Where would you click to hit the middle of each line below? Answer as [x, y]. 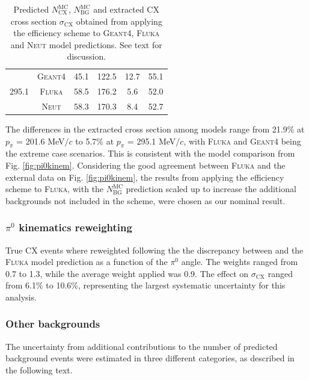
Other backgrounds [53, 324]
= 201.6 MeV [41, 141]
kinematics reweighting [75, 227]
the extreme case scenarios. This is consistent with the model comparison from [150, 153]
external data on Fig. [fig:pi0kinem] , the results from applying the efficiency [145, 177]
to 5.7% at [95, 141]
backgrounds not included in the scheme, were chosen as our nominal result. [145, 200]
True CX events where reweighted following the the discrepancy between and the [154, 250]
